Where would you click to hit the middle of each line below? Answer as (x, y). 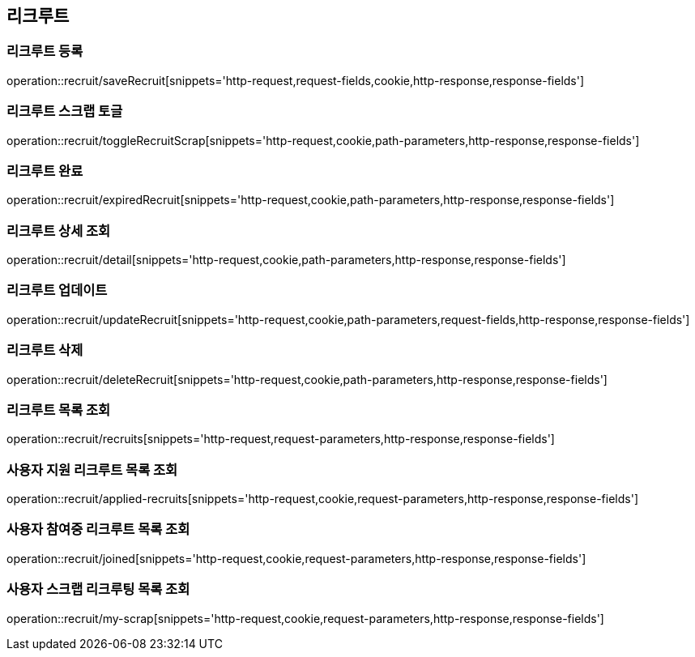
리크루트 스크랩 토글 (65, 111)
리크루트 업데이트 (57, 290)
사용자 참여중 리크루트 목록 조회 (98, 529)
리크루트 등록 (45, 51)
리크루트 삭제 (45, 350)
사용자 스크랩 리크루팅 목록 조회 (98, 589)
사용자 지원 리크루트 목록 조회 (92, 469)
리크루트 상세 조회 (59, 230)
